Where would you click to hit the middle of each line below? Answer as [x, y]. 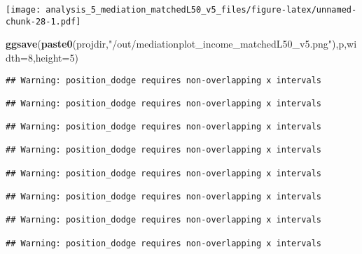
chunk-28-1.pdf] [43, 21]
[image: [23, 10]
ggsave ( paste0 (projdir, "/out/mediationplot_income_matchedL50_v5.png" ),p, [176, 44]
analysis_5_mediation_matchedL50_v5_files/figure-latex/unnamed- [201, 10]
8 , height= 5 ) [53, 57]
